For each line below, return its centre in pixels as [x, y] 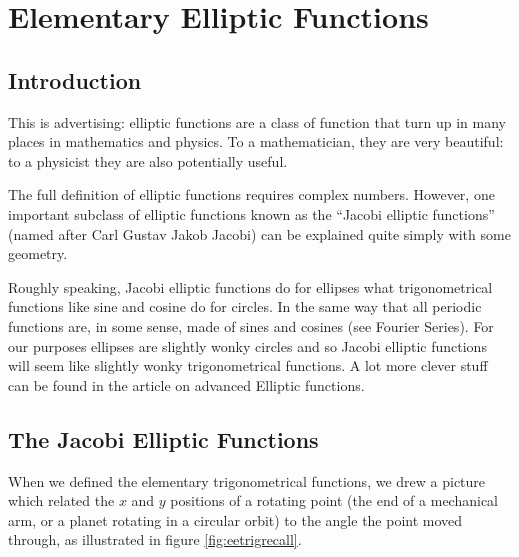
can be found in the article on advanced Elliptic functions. [186, 384]
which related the [61, 500]
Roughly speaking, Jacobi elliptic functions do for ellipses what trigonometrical [250, 286]
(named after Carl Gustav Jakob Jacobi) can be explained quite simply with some [259, 233]
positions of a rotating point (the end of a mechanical [334, 500]
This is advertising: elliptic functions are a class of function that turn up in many [257, 121]
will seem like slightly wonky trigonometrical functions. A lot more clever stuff [248, 365]
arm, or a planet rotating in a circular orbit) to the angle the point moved [235, 519]
